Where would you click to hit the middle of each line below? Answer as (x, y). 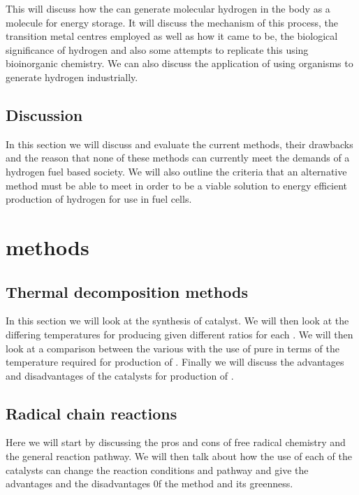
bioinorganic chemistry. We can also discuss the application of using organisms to (179, 63)
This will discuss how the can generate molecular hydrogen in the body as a (168, 8)
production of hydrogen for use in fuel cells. (99, 199)
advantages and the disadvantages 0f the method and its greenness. (149, 483)
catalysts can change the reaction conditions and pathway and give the (157, 469)
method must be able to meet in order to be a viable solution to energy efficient (177, 185)
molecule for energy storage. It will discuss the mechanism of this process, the (172, 22)
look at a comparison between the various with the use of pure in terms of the (173, 348)
